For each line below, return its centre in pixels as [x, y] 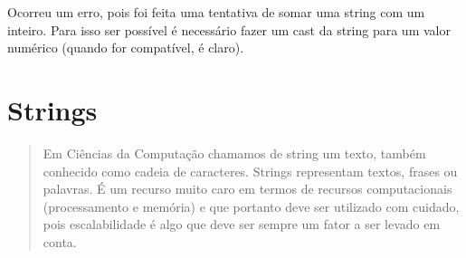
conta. [60, 241]
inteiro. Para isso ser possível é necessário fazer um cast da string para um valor [229, 29]
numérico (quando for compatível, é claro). [126, 48]
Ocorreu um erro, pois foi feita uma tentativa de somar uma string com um [216, 12]
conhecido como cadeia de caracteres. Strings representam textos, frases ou [250, 171]
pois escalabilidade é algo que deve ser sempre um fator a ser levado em [242, 224]
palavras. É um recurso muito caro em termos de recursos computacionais [247, 189]
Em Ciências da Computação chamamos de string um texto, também [234, 153]
